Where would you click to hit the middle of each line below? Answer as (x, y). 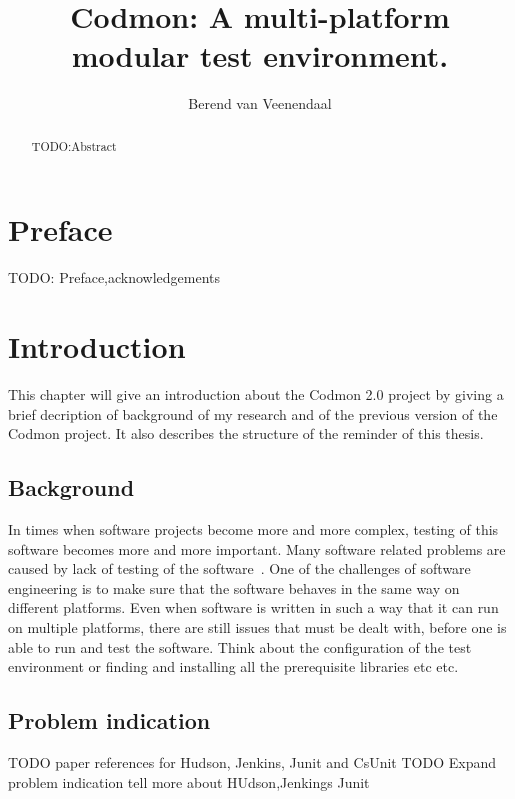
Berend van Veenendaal (260, 103)
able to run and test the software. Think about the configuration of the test (240, 646)
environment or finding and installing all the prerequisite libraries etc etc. (233, 666)
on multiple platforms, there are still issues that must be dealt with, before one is (257, 626)
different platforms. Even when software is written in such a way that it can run (253, 607)
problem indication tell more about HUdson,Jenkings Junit (189, 781)
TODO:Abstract (74, 145)
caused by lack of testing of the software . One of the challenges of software (239, 568)
